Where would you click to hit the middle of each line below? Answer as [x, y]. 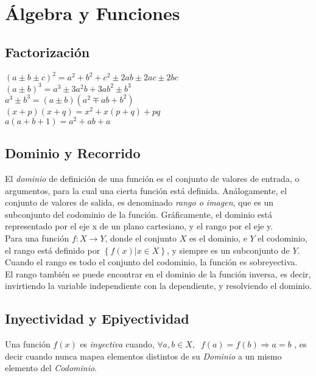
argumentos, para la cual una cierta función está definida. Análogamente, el [146, 190]
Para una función [37, 238]
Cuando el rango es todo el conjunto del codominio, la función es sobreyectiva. [151, 262]
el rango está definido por [53, 250]
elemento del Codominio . [51, 368]
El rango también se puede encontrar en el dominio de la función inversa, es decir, [158, 273]
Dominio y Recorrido [73, 153]
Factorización [47, 51]
